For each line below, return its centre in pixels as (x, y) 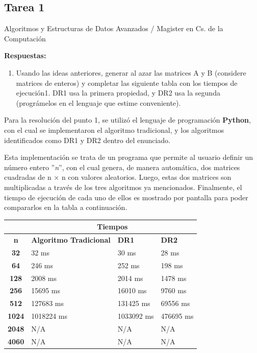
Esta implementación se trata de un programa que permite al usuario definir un (128, 157)
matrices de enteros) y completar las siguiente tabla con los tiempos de (127, 83)
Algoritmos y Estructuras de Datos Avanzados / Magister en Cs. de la (114, 28)
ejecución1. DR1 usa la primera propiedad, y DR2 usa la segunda (118, 93)
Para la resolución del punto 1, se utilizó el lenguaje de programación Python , (127, 120)
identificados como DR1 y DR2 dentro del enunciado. (87, 140)
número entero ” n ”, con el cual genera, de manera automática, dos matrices (122, 167)
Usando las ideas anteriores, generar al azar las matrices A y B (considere (131, 72)
